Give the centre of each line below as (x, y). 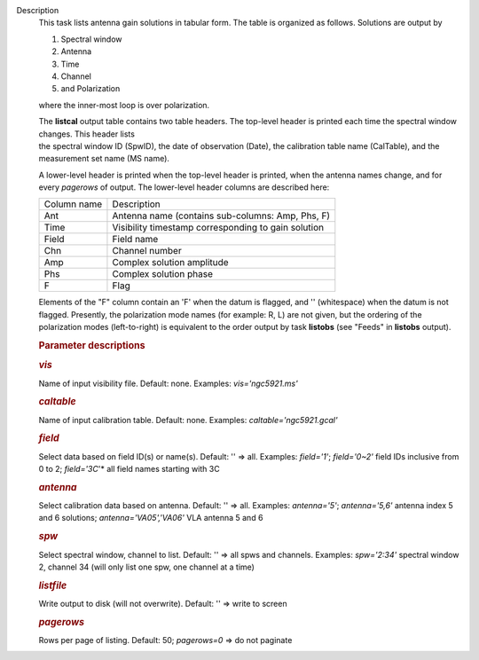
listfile (53, 585)
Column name (73, 204)
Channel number (147, 251)
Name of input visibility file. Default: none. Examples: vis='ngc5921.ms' (169, 383)
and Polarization (90, 89)
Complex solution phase (162, 274)
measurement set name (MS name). (104, 159)
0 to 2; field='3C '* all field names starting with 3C (130, 469)
